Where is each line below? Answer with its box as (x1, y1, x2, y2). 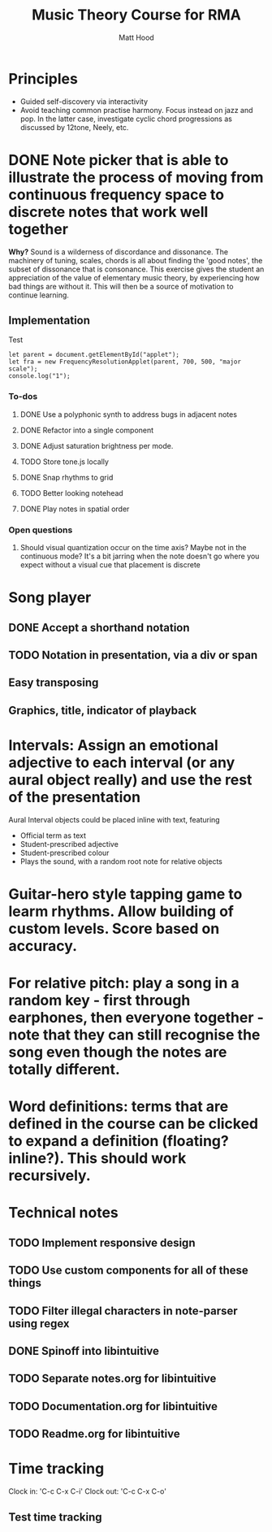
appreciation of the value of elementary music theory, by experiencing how (8, 272, 260, 282)
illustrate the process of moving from (8, 168, 264, 186)
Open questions (8, 524, 73, 536)
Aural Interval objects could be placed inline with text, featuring (8, 814, 221, 824)
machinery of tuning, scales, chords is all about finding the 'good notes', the (8, 255, 263, 265)
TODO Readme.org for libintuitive (8, 1427, 180, 1441)
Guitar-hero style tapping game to (8, 884, 243, 903)
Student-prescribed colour (19, 848, 110, 857)
